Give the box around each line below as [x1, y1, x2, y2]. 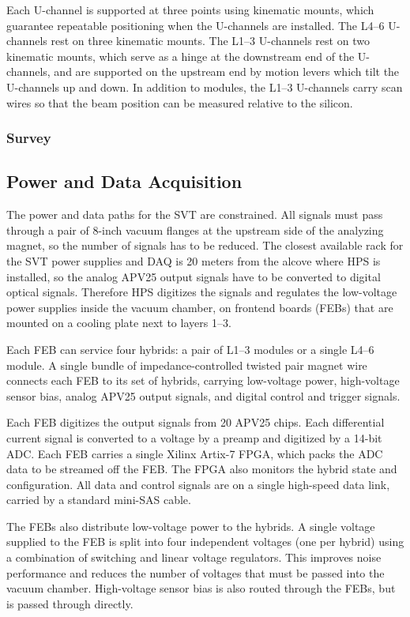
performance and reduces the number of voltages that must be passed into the [6, 564, 385, 581]
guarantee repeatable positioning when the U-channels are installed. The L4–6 [6, 17, 385, 33]
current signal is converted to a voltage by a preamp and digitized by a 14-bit [6, 429, 382, 446]
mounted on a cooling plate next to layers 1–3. [6, 314, 231, 331]
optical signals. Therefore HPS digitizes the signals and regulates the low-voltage [6, 284, 397, 300]
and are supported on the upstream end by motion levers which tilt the [54, 63, 400, 80]
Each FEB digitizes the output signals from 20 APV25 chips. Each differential [6, 414, 385, 431]
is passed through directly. [6, 595, 134, 611]
